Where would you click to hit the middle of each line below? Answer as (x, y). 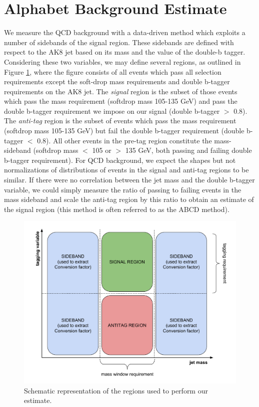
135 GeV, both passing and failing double (188, 150)
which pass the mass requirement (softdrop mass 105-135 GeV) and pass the (121, 101)
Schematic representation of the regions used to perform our (116, 390)
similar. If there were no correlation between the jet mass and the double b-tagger (129, 180)
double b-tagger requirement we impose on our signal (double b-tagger (112, 111)
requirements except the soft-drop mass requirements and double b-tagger (117, 81)
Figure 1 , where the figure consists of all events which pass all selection (113, 71)
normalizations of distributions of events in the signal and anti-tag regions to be (126, 170)
